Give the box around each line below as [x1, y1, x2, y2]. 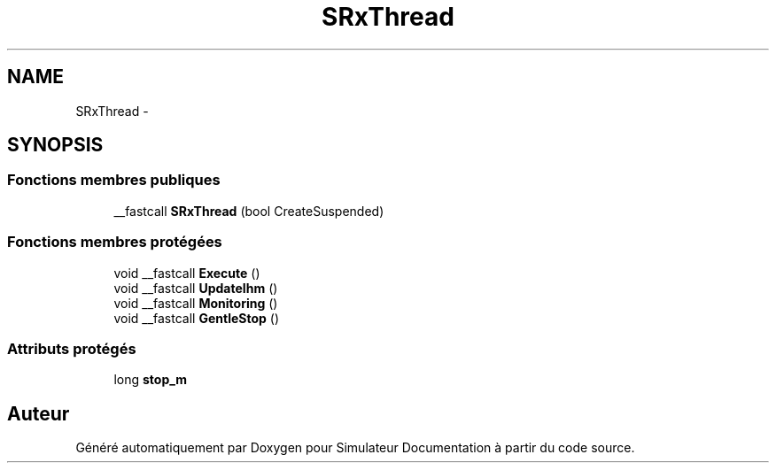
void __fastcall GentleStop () [113, 310, 280, 326]
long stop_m [113, 372, 188, 388]
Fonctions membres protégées [7, 233, 222, 251]
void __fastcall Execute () [113, 265, 260, 281]
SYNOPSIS [7, 134, 104, 157]
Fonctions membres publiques [7, 171, 221, 189]
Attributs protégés [7, 339, 136, 358]
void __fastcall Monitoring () [113, 295, 278, 311]
